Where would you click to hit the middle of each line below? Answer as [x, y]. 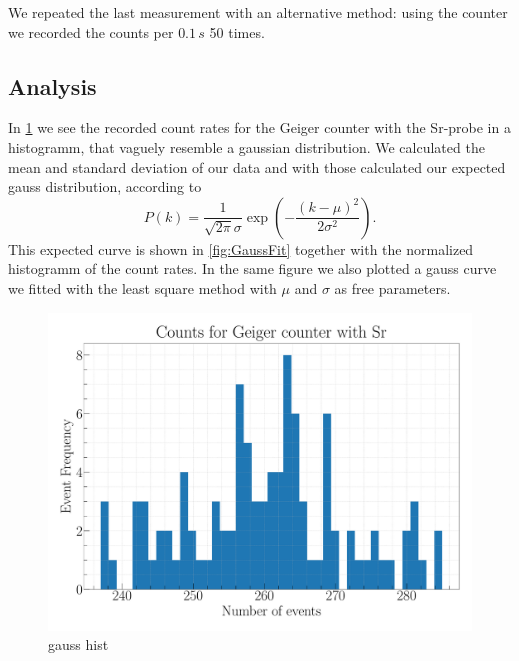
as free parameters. [392, 287]
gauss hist [78, 644]
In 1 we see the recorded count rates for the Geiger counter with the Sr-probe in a [259, 127]
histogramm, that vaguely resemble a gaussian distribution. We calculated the [246, 146]
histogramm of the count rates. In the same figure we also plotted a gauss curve [252, 268]
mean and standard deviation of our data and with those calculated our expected [257, 166]
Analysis [52, 85]
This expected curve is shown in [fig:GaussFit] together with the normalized [241, 248]
